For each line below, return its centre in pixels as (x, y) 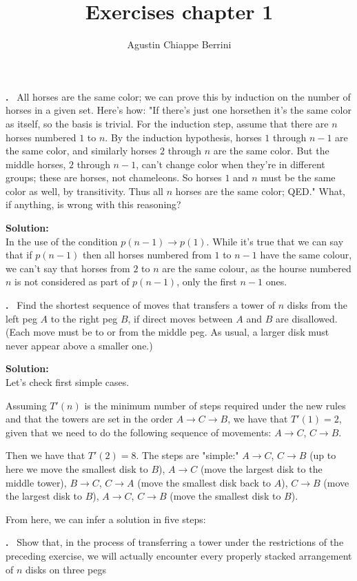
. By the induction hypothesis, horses (183, 137)
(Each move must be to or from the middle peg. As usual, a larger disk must (167, 332)
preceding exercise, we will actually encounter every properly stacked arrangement (179, 555)
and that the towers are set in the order (89, 419)
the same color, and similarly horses (81, 151)
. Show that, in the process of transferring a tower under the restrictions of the (175, 542)
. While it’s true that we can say (275, 241)
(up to (323, 455)
